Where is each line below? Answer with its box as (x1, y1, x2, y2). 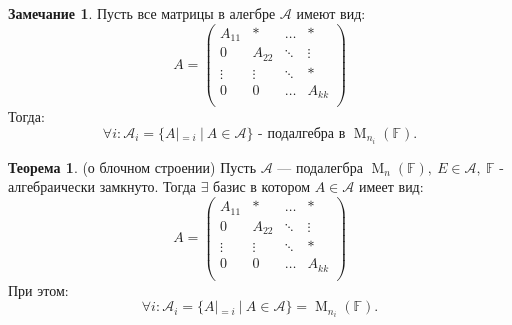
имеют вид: (296, 3, 366, 23)
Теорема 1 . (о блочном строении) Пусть (8, 156, 257, 177)
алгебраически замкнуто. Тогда (8, 176, 196, 197)
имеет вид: (358, 176, 424, 197)
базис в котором (213, 176, 311, 197)
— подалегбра (277, 156, 363, 177)
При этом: (8, 279, 69, 300)
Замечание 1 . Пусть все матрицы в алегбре (8, 3, 276, 23)
